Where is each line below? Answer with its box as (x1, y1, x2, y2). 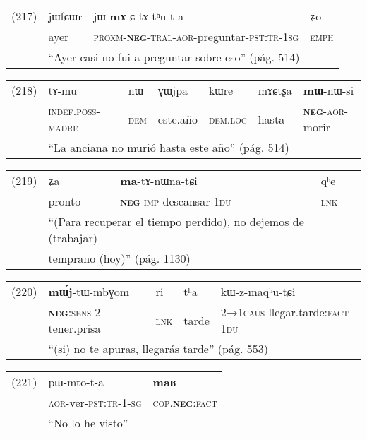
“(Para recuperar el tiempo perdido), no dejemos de (48, 213, 304, 230)
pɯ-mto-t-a (48, 374, 104, 390)
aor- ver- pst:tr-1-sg (48, 394, 142, 410)
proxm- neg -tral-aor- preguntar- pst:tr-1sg (93, 28, 299, 44)
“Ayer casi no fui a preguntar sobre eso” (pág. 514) (48, 49, 300, 65)
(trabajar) (48, 230, 97, 246)
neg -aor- (303, 102, 349, 119)
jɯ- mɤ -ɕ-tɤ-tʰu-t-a (93, 8, 184, 24)
